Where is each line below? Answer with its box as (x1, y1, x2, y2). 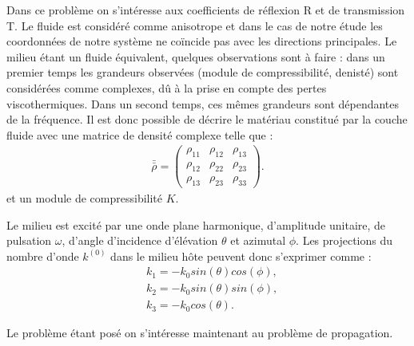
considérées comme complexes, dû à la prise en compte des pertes (6, 79, 327, 96)
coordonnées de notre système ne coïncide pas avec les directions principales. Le (6, 33, 397, 49)
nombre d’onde (6, 247, 79, 264)
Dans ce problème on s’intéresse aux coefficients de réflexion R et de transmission (6, 2, 405, 18)
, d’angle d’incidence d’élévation (62, 232, 218, 249)
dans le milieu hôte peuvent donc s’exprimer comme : (110, 247, 372, 264)
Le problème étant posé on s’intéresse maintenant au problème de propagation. (6, 324, 393, 341)
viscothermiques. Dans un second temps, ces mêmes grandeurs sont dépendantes (6, 95, 400, 112)
